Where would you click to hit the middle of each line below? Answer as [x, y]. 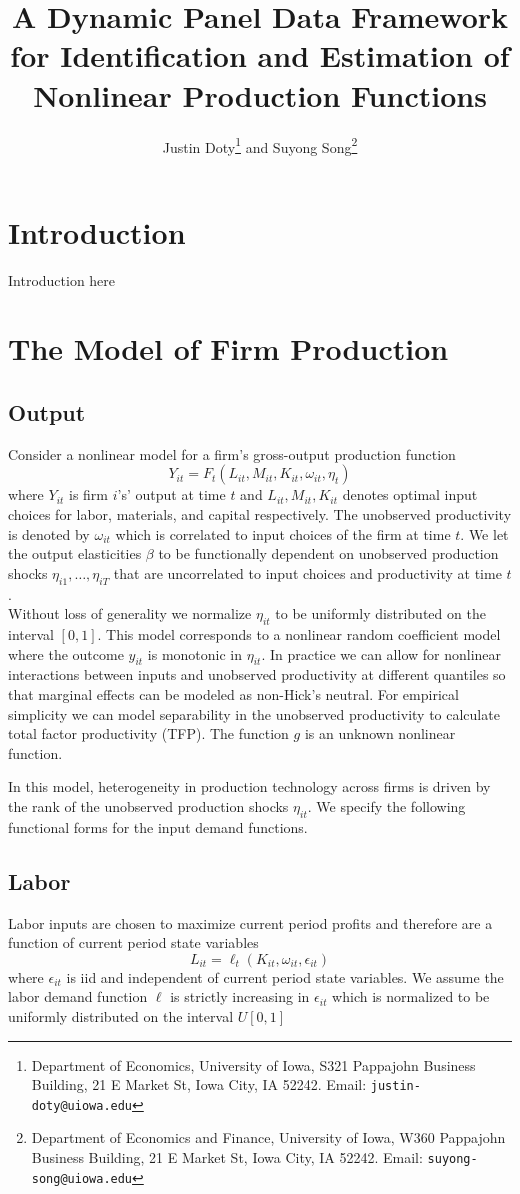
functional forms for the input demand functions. [158, 826]
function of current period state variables [133, 942]
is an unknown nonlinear [380, 733]
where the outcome [66, 653]
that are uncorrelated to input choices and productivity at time [307, 572]
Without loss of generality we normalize [130, 613]
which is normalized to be [411, 996]
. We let [484, 533]
